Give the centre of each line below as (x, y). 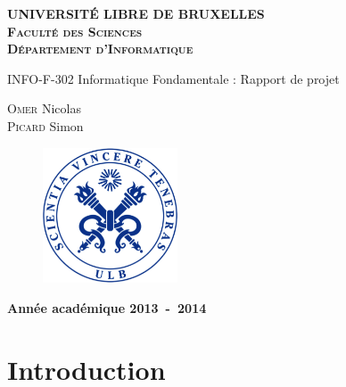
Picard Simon (45, 125)
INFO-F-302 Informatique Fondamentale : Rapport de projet (173, 78)
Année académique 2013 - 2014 (107, 307)
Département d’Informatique (100, 49)
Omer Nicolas (44, 108)
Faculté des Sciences (75, 31)
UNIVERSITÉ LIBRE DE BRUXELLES (136, 13)
